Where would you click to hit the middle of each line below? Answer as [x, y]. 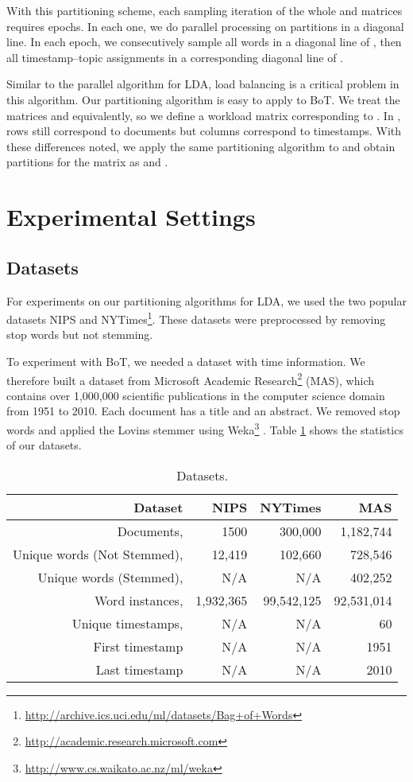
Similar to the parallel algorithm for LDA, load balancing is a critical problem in [203, 84]
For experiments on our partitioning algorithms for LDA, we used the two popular [206, 300]
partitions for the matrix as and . [87, 162]
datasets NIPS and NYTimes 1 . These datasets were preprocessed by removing [196, 318]
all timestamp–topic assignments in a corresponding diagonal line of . [175, 57]
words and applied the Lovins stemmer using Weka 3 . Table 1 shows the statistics [205, 428]
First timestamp [138, 646]
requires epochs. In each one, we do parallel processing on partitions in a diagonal [205, 26]
